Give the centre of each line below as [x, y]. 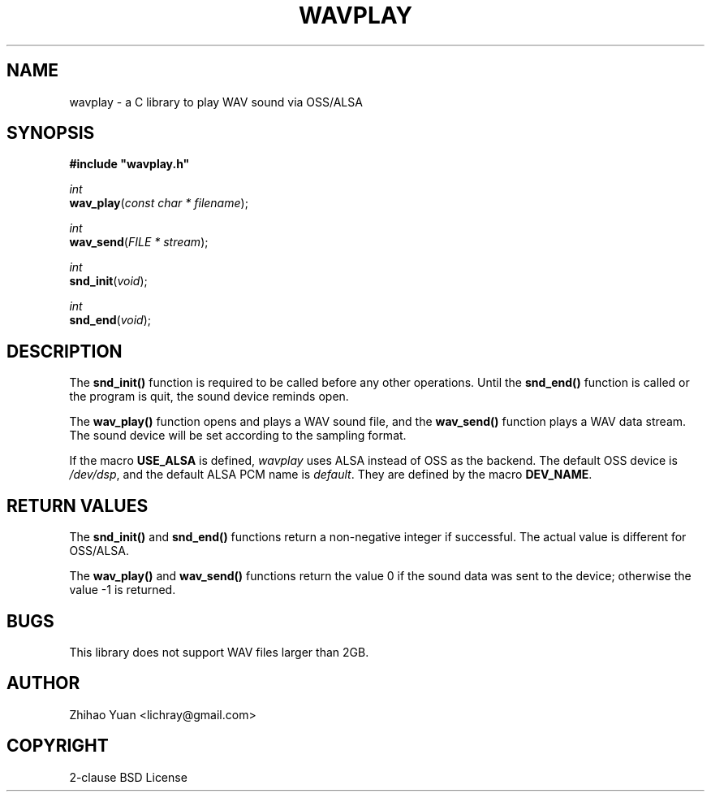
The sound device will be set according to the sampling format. [238, 436]
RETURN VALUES [78, 505]
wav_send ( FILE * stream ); [139, 242]
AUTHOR [43, 683]
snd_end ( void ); [110, 320]
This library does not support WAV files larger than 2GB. [219, 652]
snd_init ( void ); [108, 281]
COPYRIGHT [58, 746]
